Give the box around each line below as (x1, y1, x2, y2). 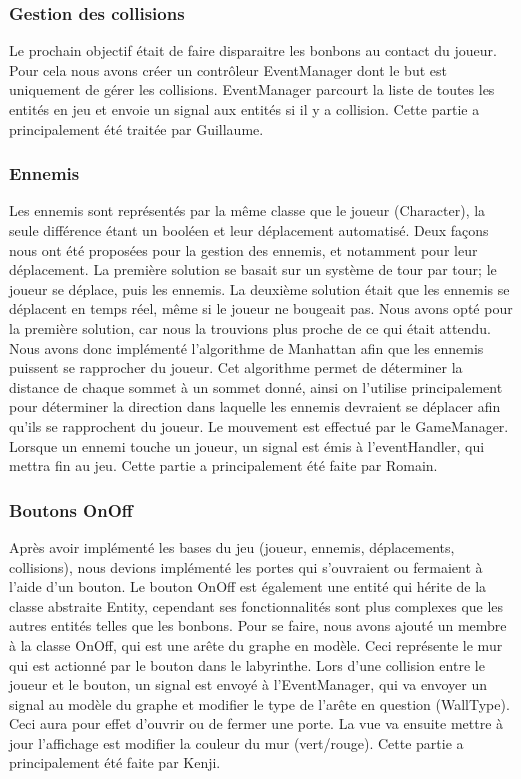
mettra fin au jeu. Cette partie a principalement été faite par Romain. (9, 455, 438, 476)
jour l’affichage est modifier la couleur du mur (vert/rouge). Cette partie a (9, 732, 464, 753)
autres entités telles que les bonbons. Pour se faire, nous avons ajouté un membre (9, 615, 507, 636)
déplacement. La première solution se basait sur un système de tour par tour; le (9, 259, 497, 280)
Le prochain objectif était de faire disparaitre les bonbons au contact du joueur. (9, 40, 497, 61)
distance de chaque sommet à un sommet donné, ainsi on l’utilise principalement (9, 376, 503, 397)
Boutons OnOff (9, 497, 133, 522)
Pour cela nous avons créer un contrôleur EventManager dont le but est (9, 59, 447, 80)
